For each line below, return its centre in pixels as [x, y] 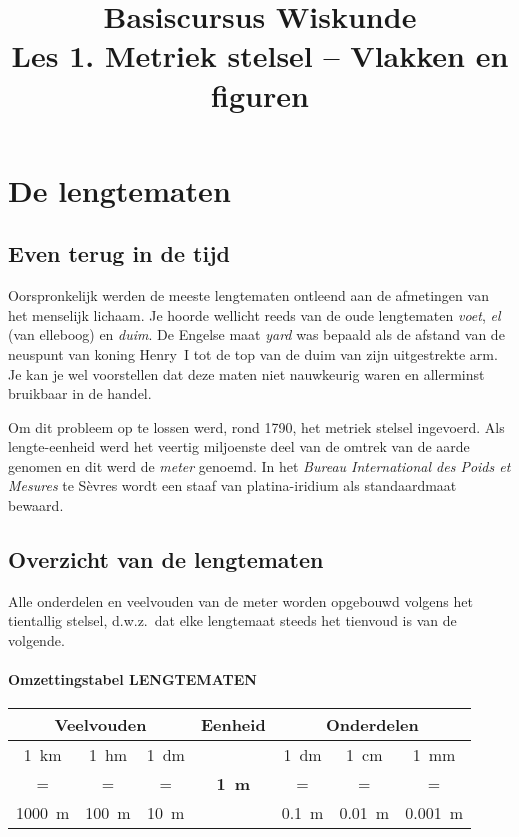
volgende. [36, 640]
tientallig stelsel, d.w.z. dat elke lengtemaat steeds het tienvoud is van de [232, 620]
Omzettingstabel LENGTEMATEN [132, 679]
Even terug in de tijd [119, 253]
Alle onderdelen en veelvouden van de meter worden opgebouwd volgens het [240, 600]
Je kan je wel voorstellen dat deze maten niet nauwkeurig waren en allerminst [246, 373]
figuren [260, 94]
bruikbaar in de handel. [80, 393]
